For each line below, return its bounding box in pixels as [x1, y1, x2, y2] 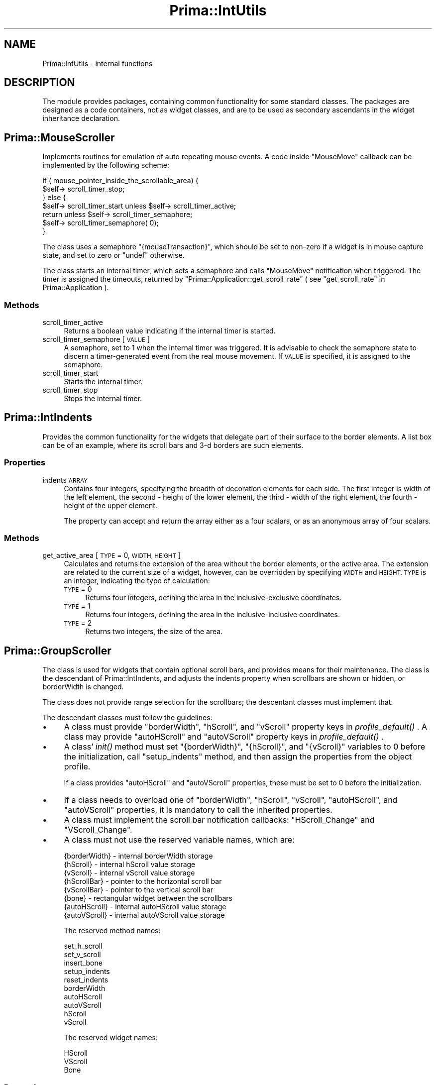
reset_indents [64, 976, 109, 984]
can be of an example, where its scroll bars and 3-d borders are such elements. [42, 440, 304, 449]
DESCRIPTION [4, 76, 75, 89]
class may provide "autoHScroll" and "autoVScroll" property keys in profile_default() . [64, 732, 384, 742]
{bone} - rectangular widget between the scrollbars [64, 894, 232, 903]
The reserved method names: [64, 926, 161, 935]
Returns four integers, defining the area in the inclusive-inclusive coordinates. [85, 610, 340, 619]
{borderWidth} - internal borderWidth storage [64, 852, 213, 861]
